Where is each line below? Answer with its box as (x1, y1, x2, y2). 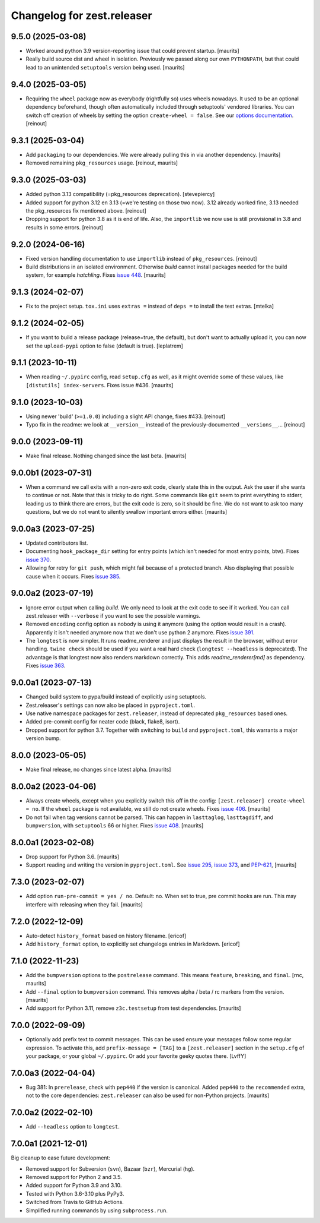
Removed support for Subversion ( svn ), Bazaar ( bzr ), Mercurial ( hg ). (25, 1165, 195, 1173)
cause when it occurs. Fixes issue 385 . (25, 573, 121, 580)
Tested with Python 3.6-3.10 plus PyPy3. (25, 1190, 124, 1197)
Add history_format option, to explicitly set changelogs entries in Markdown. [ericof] (25, 940, 240, 947)
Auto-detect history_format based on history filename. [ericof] (25, 932, 187, 939)
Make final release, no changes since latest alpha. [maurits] (25, 766, 171, 773)
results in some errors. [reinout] (25, 223, 104, 231)
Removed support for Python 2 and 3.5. (25, 1174, 122, 1181)
